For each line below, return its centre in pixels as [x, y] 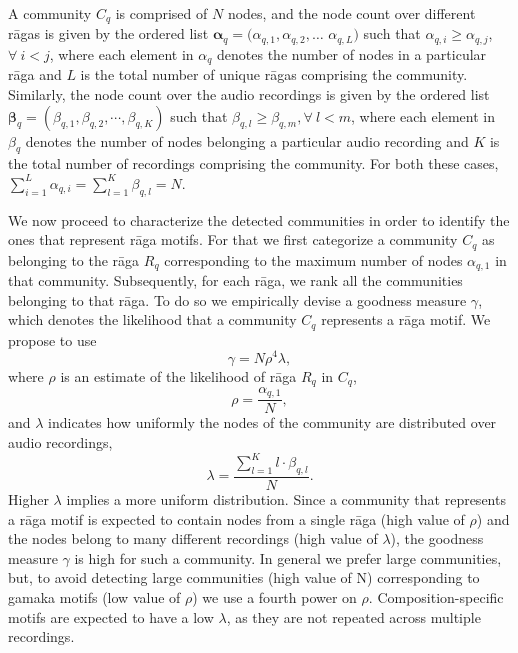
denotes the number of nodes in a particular [352, 53]
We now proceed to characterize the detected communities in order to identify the [259, 219]
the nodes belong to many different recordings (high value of [193, 538]
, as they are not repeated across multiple [353, 616]
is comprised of [161, 13]
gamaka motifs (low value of [94, 596]
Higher [28, 499]
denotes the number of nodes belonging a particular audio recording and [247, 140]
